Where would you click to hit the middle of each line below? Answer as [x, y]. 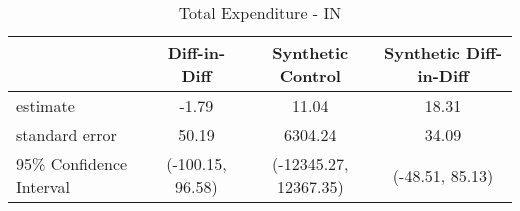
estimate [45, 105]
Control [310, 75]
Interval [43, 186]
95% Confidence [72, 163]
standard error [66, 134]
